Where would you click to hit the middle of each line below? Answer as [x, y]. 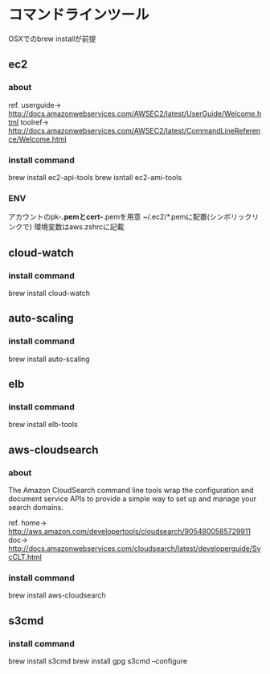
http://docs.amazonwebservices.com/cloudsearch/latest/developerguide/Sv [135, 548]
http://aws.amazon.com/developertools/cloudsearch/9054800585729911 [130, 531]
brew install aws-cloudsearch [57, 595]
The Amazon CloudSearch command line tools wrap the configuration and [131, 490]
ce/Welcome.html [37, 139]
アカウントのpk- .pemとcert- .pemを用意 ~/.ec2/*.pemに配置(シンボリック [130, 217]
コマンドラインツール [79, 15]
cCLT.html [25, 557]
